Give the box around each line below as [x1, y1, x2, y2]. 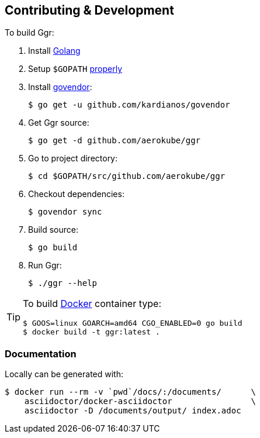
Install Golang [28, 46, 81, 56]
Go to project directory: [28, 153, 118, 164]
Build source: [28, 225, 79, 235]
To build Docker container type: [23, 298, 161, 310]
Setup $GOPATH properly [28, 64, 123, 74]
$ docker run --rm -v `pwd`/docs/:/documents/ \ [5, 387, 256, 397]
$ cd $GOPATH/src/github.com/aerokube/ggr [28, 171, 226, 181]
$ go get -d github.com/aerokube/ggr [28, 136, 201, 146]
